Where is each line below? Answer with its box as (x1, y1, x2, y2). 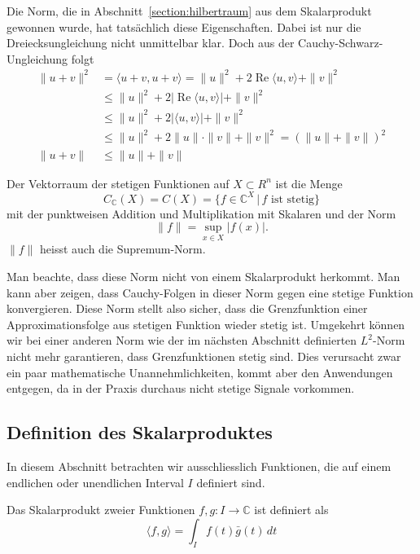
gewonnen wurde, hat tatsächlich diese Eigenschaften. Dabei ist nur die (7, 18, 361, 35)
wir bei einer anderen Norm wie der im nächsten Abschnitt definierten (7, 332, 357, 349)
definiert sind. (196, 473, 265, 490)
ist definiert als (254, 501, 329, 518)
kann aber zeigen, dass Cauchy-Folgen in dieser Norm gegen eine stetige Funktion (7, 284, 413, 301)
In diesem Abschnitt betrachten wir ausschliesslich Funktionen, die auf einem (7, 457, 392, 474)
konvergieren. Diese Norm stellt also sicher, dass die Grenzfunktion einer (7, 300, 368, 317)
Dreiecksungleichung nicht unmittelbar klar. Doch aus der (7, 34, 295, 51)
